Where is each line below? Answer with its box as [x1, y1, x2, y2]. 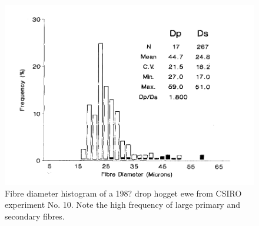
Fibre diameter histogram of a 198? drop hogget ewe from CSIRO [5, 187, 242, 199]
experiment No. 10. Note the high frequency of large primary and [5, 198, 240, 211]
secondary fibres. [5, 210, 65, 222]
